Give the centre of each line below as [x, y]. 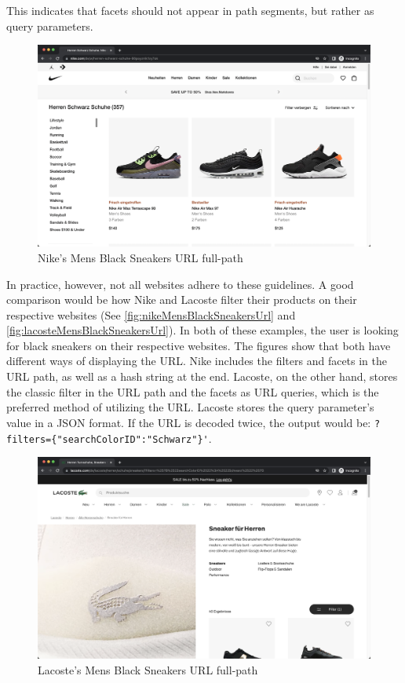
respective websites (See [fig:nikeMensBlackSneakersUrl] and [151, 314]
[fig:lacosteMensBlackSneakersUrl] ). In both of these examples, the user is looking [202, 330]
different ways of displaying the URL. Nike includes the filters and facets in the [197, 361]
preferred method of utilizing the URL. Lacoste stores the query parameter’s [190, 407]
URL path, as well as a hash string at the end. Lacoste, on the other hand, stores [202, 376]
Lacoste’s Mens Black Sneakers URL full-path [148, 669]
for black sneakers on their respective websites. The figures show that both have [199, 345]
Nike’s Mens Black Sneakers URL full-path [140, 257]
